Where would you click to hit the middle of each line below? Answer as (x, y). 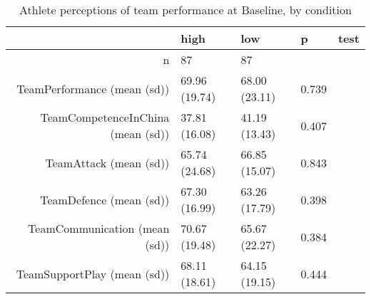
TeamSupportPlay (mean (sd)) (93, 273)
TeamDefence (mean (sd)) (105, 199)
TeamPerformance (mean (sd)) (93, 88)
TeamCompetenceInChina (105, 117)
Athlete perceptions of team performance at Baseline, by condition (185, 10)
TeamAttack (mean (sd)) (107, 162)
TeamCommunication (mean (99, 228)
